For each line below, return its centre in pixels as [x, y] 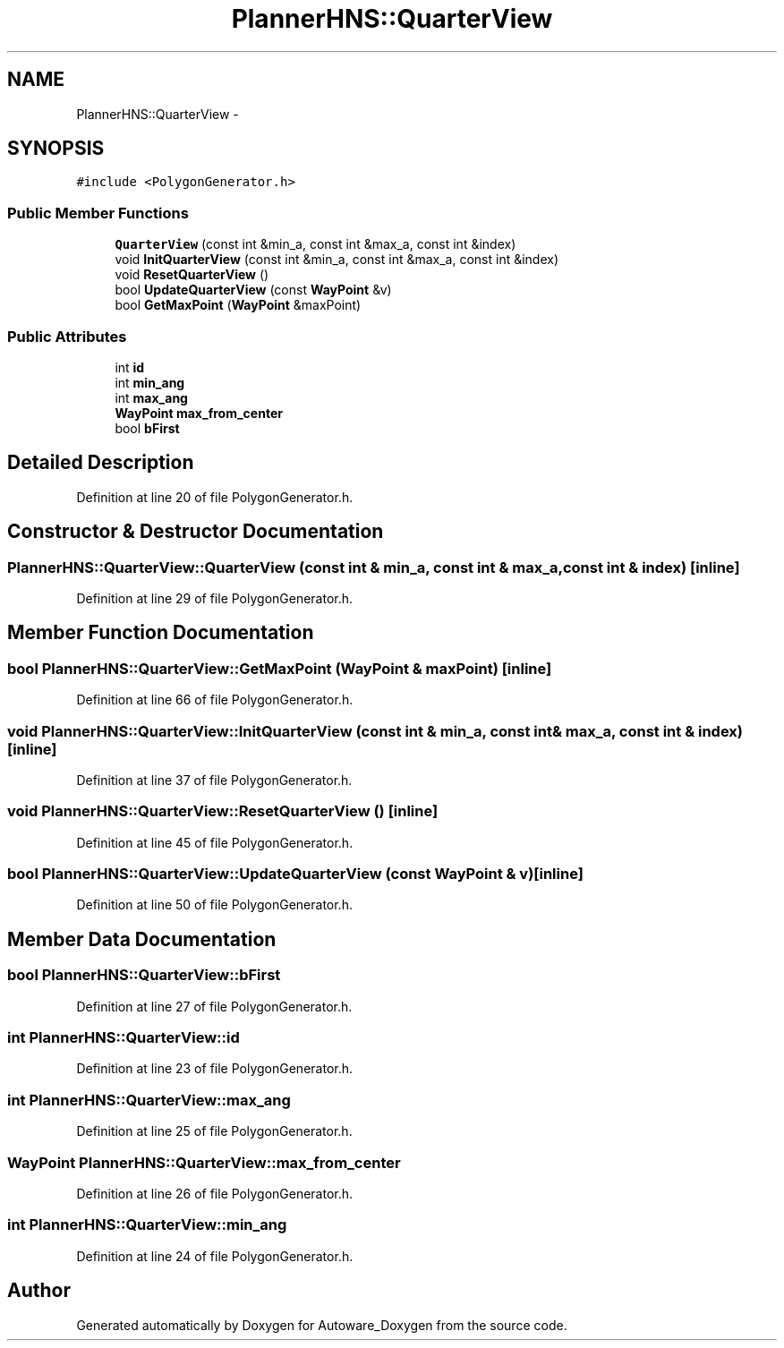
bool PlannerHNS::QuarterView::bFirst [144, 975]
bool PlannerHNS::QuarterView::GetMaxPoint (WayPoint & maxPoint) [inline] [280, 668]
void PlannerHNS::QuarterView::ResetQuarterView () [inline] [223, 811]
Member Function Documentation [161, 633]
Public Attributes [67, 336]
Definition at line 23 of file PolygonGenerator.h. [215, 1069]
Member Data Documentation [142, 939]
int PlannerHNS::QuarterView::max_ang [149, 1100]
